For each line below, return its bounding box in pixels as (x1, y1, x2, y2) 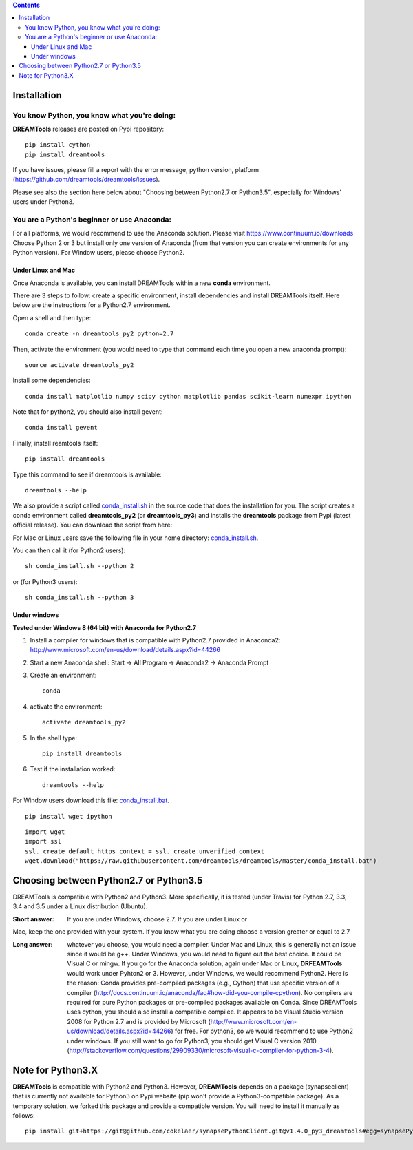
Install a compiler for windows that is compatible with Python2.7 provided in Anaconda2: (30, 636, 281, 644)
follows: (12, 1111, 35, 1120)
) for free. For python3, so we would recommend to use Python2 (171, 1027, 354, 1036)
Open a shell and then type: (12, 313, 92, 322)
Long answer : (12, 940, 53, 948)
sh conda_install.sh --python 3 (25, 594, 134, 602)
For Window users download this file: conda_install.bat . (12, 796, 170, 805)
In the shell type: (30, 733, 77, 742)
